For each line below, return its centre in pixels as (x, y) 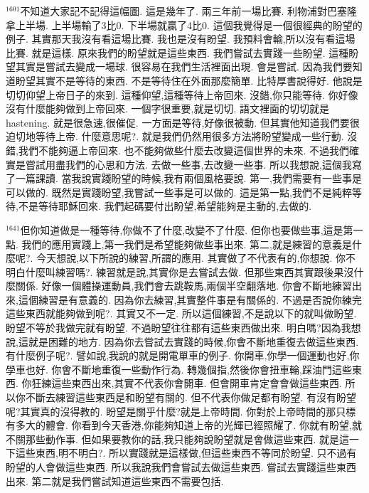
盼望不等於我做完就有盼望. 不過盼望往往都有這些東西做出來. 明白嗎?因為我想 (183, 328)
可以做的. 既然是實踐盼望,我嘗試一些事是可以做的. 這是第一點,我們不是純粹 (179, 192)
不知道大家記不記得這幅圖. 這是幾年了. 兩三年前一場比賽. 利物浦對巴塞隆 (189, 11)
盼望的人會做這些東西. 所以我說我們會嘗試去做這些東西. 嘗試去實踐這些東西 (181, 467)
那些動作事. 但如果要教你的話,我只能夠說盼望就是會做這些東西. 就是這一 (192, 439)
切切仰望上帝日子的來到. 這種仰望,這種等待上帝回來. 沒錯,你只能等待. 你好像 (182, 94)
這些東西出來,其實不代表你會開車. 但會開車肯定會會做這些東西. (197, 383)
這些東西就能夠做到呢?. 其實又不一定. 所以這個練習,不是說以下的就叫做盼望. (181, 313)
